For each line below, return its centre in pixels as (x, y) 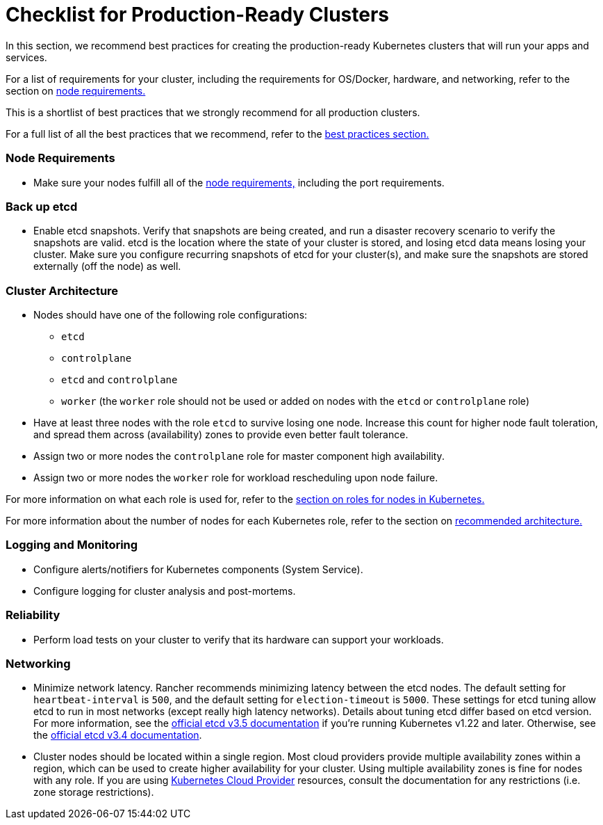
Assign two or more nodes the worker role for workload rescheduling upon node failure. (236, 478)
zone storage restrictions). (94, 792)
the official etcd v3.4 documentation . (118, 735)
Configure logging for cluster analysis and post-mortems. (165, 591)
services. (26, 57)
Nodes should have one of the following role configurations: (171, 315)
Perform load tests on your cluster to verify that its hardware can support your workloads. (239, 639)
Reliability (33, 615)
